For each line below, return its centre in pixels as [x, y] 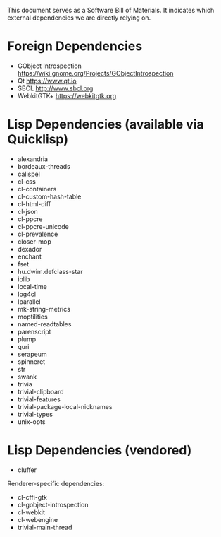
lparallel [29, 301]
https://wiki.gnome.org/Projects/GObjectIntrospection [95, 73]
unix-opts [31, 421]
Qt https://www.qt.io [47, 81]
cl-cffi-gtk [32, 497]
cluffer [27, 470]
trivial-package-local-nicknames [65, 406]
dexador [30, 249]
